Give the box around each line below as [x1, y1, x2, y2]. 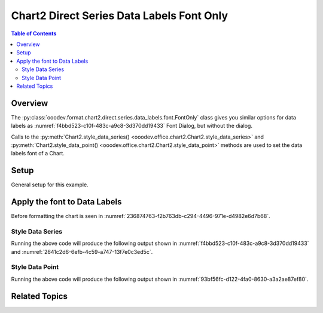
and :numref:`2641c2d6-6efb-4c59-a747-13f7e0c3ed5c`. [11, 248, 153, 255]
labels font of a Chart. [11, 150, 65, 157]
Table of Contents [11, 30, 57, 37]
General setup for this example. [11, 181, 89, 188]
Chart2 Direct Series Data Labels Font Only [11, 9, 228, 22]
